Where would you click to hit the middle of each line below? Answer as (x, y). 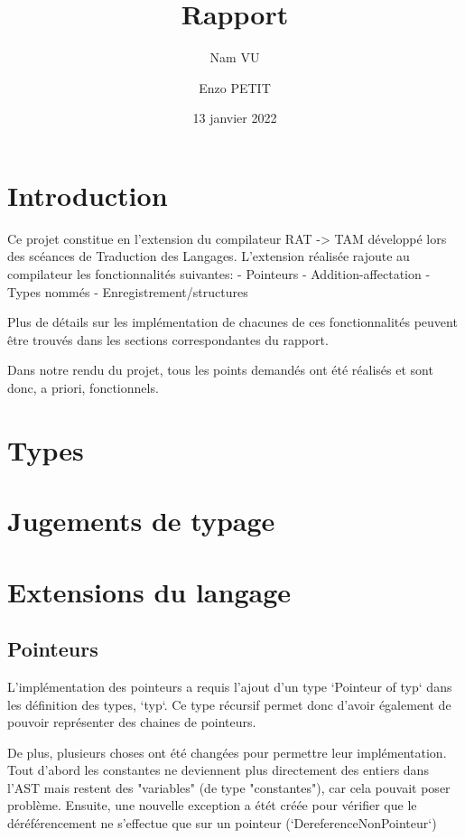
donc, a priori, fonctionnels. (83, 387)
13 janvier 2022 (235, 118)
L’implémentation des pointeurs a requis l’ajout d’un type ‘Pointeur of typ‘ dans (230, 686)
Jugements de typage (141, 521)
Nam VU (235, 57)
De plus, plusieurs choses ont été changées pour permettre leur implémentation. (227, 752)
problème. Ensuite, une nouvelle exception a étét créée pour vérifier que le (212, 805)
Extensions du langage (149, 591)
